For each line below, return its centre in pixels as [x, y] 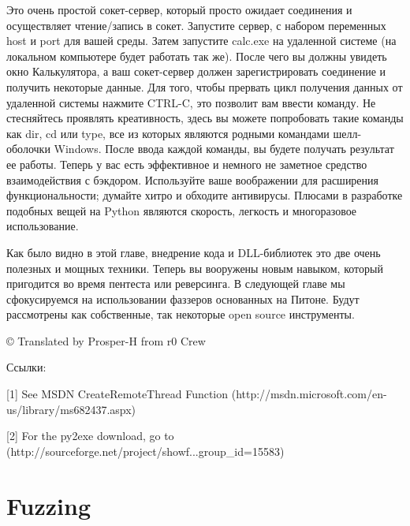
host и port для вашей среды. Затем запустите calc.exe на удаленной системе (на [201, 41]
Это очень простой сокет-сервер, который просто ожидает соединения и [179, 9]
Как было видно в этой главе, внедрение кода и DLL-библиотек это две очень [194, 252]
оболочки [28, 149]
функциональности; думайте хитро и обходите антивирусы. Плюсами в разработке [205, 195]
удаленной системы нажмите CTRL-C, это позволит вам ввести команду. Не [191, 102]
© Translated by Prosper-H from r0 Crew [106, 340]
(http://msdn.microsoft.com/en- [309, 394]
